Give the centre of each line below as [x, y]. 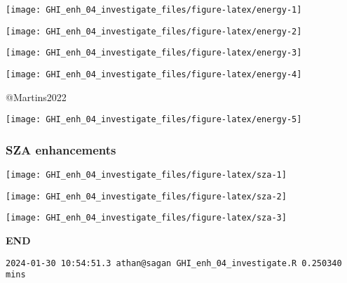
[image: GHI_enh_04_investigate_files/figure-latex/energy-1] [154, 10]
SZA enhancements [61, 149]
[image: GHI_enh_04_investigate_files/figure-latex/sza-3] [146, 218]
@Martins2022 [36, 97]
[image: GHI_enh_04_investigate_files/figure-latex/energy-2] [154, 31]
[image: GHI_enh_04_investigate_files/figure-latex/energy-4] [154, 74]
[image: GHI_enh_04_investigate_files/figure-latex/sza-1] [146, 175]
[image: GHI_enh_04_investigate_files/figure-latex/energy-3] [154, 53]
